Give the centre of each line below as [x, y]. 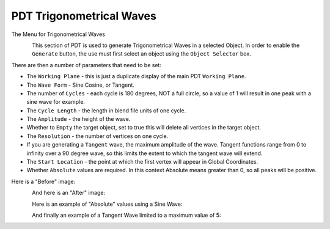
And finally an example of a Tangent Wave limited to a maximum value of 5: [127, 215]
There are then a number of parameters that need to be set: [86, 65]
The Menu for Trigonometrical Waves [58, 34]
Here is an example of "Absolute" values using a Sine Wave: [107, 204]
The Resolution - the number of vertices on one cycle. [97, 136]
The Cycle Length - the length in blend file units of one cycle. [106, 111]
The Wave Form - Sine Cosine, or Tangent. [80, 85]
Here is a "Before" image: [43, 181]
